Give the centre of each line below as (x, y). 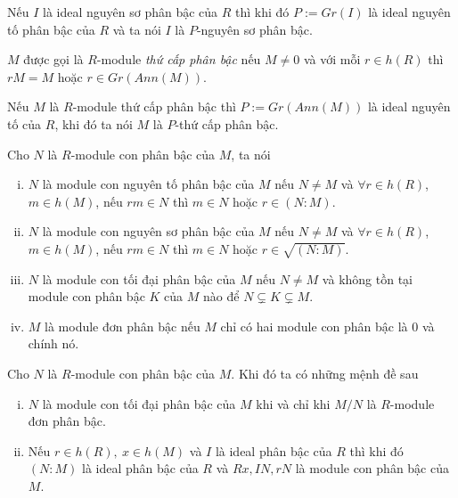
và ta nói (137, 29)
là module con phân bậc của (372, 468)
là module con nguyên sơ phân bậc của (148, 231)
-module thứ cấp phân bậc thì (154, 106)
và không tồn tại (367, 278)
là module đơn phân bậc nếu (123, 326)
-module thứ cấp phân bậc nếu (179, 59)
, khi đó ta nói (94, 123)
